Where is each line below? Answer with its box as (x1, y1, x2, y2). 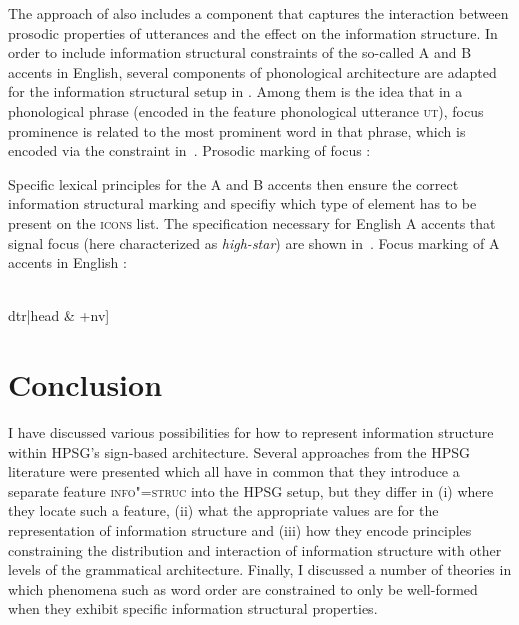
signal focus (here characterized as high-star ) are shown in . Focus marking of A (8, 232, 500, 253)
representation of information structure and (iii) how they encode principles (8, 520, 472, 540)
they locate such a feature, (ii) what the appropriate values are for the (8, 500, 439, 521)
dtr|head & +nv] (8, 305, 110, 326)
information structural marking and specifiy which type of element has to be (8, 193, 477, 214)
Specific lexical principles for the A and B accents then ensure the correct (8, 173, 459, 194)
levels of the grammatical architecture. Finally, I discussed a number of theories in (8, 559, 512, 580)
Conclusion (8, 364, 163, 405)
